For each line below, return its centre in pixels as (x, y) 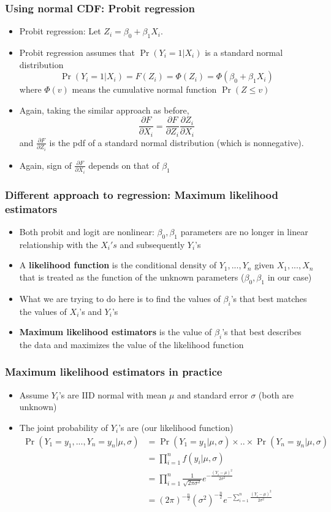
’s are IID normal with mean (112, 394)
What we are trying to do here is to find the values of (120, 298)
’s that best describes (262, 332)
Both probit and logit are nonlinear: (87, 231)
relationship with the (59, 244)
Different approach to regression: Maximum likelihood (142, 194)
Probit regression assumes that (77, 52)
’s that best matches (269, 298)
